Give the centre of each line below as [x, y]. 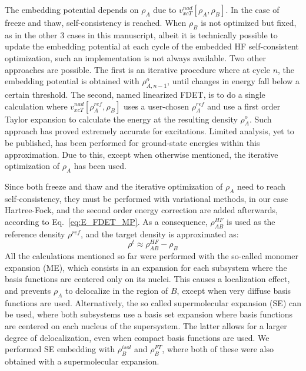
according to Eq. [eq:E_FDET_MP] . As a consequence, [106, 221]
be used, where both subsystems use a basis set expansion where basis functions [149, 314]
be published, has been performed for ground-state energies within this [132, 142]
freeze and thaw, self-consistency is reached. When [96, 22]
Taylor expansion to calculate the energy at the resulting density [121, 119]
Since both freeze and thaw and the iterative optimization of [114, 186]
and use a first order [244, 106]
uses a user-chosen [156, 106]
